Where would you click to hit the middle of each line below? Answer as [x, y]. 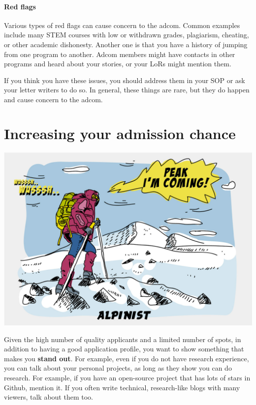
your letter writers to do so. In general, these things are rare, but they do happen [127, 90]
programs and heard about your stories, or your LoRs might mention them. [118, 64]
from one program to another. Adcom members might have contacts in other [120, 54]
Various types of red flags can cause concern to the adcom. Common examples [122, 25]
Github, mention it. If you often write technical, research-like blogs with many [122, 387]
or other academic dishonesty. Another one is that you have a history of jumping [126, 44]
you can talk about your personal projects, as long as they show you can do [118, 368]
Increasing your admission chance [120, 133]
